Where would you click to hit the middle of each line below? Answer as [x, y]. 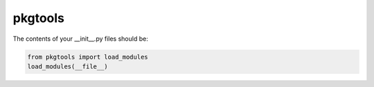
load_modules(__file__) [68, 66]
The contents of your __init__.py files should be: [80, 39]
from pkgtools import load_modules [88, 57]
